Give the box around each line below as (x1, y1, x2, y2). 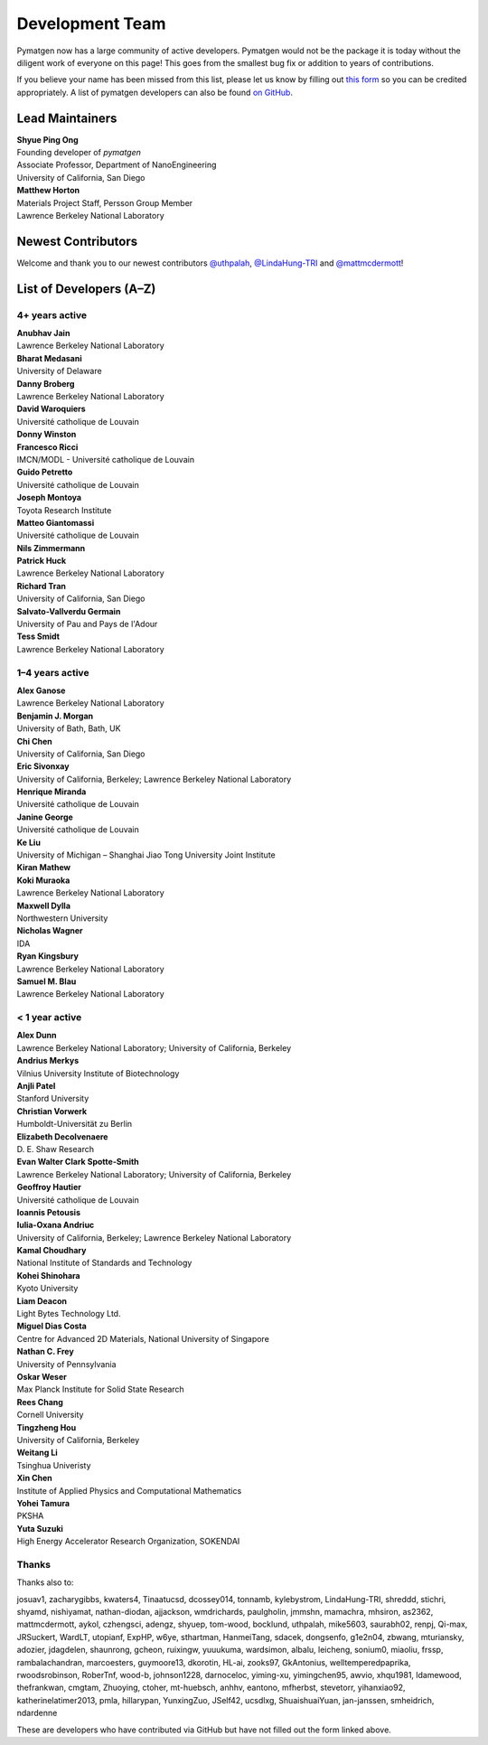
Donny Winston (16, 429, 77, 440)
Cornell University (16, 1410, 84, 1421)
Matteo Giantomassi (16, 517, 95, 528)
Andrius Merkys (16, 1055, 80, 1066)
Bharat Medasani (16, 352, 83, 363)
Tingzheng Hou (16, 1421, 77, 1432)
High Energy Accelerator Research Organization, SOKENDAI (16, 1536, 240, 1547)
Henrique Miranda (16, 786, 87, 797)
